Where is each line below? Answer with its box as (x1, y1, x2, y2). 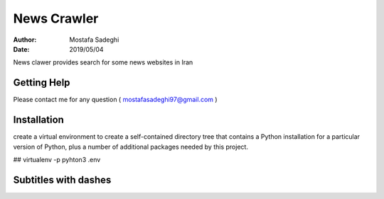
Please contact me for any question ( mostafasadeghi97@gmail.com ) (13, 96, 218, 104)
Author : (13, 35, 37, 44)
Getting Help (13, 76, 70, 89)
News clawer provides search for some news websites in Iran (13, 58, 193, 67)
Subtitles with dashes (13, 174, 112, 186)
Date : (13, 45, 30, 53)
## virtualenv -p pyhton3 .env (13, 155, 101, 164)
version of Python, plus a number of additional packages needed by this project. (13, 142, 249, 151)
